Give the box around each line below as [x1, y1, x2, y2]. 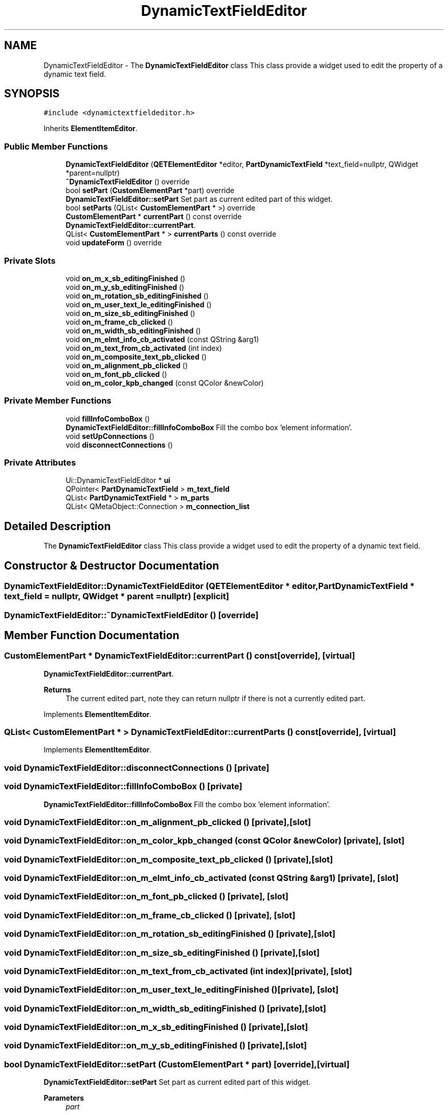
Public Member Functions [4, 141, 108, 152]
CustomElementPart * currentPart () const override [65, 212, 242, 221]
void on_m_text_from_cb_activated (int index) [65, 343, 222, 352]
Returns [43, 685, 71, 694]
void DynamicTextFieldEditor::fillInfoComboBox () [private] [4, 781, 242, 792]
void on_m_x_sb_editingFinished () [65, 274, 186, 283]
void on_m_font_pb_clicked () [65, 369, 167, 378]
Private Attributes [4, 457, 76, 468]
